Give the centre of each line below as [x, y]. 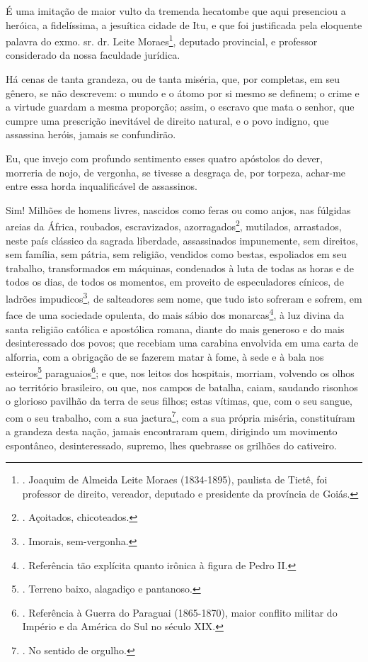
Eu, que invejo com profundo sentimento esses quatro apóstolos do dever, [164, 158]
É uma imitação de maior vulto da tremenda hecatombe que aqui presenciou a [176, 11]
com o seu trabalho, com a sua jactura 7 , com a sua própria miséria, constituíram [180, 416]
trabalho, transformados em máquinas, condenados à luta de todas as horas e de [180, 268]
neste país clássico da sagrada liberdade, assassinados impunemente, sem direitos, [182, 240]
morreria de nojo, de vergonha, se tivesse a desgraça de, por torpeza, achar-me [176, 172]
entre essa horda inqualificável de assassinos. [102, 186]
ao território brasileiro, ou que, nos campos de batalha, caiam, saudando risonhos [182, 387]
